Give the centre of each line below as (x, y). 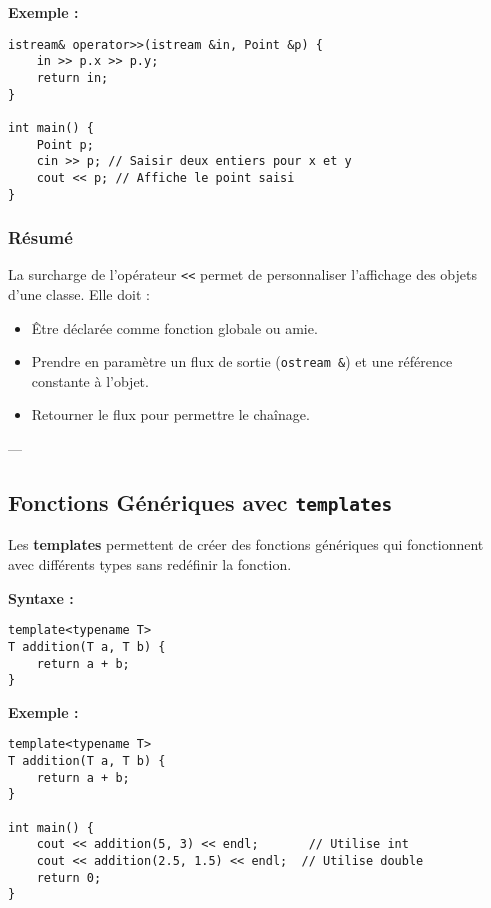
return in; (72, 77)
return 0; (69, 877)
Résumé (40, 237)
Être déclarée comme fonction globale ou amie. (174, 327)
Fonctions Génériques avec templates (200, 502)
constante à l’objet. (90, 380)
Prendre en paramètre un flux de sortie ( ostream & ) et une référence (242, 361)
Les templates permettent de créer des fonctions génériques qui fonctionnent (246, 544)
